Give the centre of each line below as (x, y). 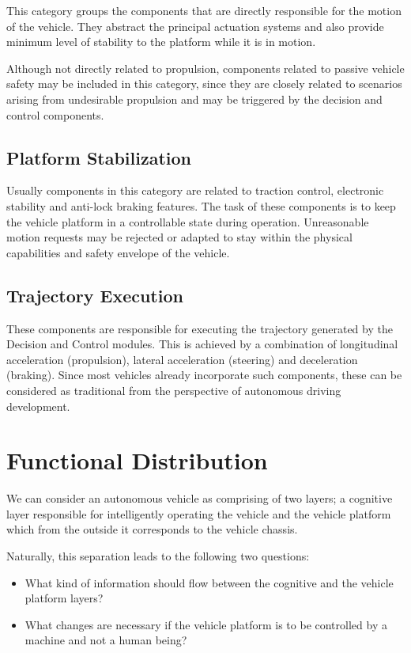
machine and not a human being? (106, 640)
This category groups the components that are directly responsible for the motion (204, 10)
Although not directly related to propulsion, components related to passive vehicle (205, 68)
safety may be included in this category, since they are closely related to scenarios (204, 84)
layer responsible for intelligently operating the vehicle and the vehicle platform (199, 513)
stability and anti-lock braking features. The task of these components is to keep (201, 205)
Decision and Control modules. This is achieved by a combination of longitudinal (202, 344)
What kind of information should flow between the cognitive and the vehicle (209, 582)
